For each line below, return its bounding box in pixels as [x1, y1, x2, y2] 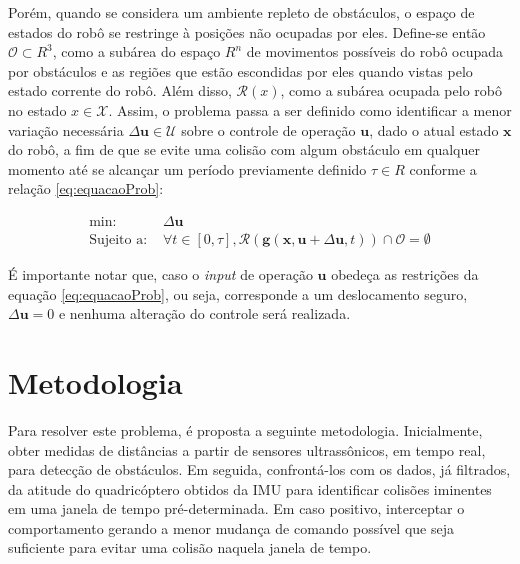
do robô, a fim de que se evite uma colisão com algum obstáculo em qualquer [8, 139, 480, 160]
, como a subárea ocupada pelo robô [280, 80, 502, 101]
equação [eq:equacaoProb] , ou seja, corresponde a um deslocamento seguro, [8, 283, 468, 304]
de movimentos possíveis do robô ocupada [246, 41, 504, 62]
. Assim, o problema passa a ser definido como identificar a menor [108, 99, 512, 120]
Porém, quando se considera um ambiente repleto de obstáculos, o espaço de [8, 2, 475, 22]
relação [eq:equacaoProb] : [8, 178, 164, 199]
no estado [8, 99, 67, 120]
